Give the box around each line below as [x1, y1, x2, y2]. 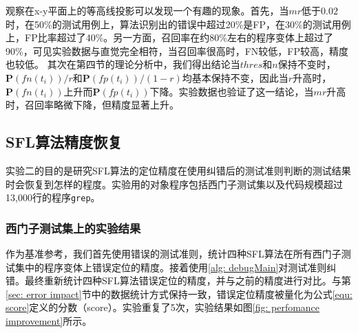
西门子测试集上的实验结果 [6, 219, 141, 236]
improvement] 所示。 [6, 313, 92, 328]
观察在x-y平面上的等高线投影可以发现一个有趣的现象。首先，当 [6, 3, 289, 17]
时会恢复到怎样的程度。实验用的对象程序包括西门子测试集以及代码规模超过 [6, 176, 343, 191]
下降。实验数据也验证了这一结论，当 [149, 84, 314, 98]
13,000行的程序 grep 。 [6, 190, 101, 205]
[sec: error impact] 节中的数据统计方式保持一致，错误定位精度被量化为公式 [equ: [6, 286, 352, 301]
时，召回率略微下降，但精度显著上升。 [6, 97, 179, 112]
